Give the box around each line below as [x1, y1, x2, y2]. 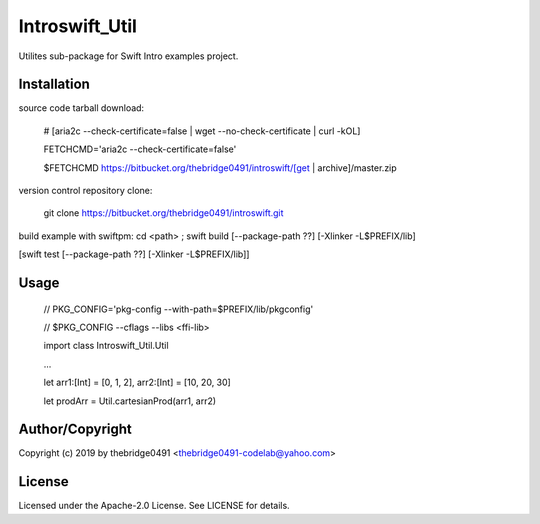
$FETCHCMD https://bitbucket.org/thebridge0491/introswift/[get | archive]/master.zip [43, 161, 397, 174]
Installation [18, 76, 90, 93]
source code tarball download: [18, 102, 145, 114]
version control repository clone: [18, 185, 153, 197]
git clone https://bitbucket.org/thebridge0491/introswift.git [43, 207, 284, 219]
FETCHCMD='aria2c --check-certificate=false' [43, 143, 237, 155]
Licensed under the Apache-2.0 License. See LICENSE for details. [18, 500, 290, 512]
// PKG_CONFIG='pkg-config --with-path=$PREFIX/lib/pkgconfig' [43, 303, 314, 315]
